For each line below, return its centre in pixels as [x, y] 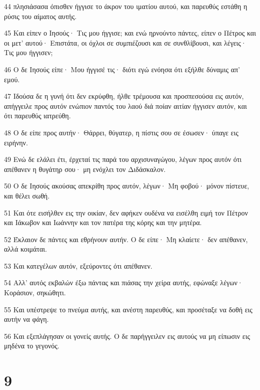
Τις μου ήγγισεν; [28, 52]
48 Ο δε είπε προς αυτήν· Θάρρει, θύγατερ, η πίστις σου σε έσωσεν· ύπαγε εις [121, 132]
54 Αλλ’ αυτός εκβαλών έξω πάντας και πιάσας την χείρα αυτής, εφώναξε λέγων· [123, 282]
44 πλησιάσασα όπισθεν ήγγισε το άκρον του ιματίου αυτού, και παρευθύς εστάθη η [126, 6]
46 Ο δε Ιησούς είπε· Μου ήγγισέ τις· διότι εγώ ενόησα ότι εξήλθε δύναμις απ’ [122, 69]
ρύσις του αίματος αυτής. [40, 16]
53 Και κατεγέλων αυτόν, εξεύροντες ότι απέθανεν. [78, 265]
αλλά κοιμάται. [25, 249]
